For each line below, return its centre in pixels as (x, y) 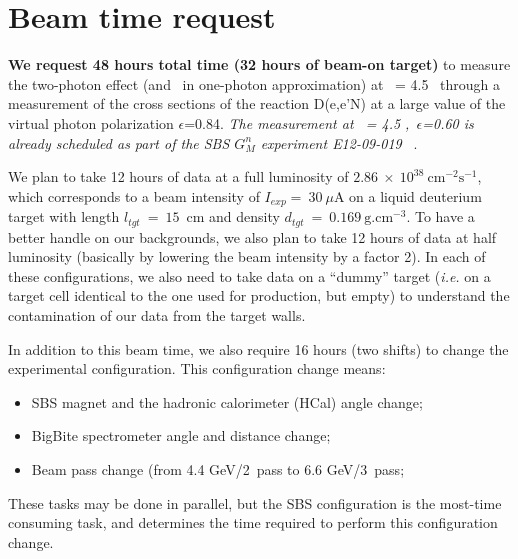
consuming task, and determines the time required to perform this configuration (253, 522)
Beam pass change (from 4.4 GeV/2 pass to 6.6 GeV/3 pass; (218, 468)
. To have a (440, 216)
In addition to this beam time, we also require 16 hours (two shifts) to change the (258, 348)
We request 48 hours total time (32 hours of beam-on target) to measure (259, 64)
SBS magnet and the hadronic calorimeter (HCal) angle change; (227, 401)
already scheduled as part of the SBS (119, 142)
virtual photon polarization (91, 122)
